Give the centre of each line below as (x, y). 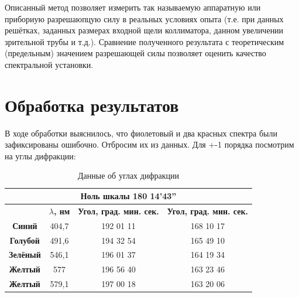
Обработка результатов (92, 105)
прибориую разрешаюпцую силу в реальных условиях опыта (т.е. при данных (144, 18)
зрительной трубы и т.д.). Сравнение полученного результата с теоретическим (145, 41)
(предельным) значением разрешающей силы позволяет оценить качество (135, 53)
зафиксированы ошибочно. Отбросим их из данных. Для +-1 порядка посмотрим (149, 144)
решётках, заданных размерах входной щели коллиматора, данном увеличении (144, 30)
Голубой (25, 240)
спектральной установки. (49, 64)
